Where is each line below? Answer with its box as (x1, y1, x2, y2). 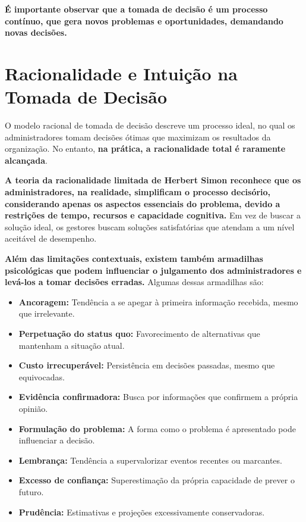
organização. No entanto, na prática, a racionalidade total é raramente (5, 142, 286, 155)
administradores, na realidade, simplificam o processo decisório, (5, 186, 271, 198)
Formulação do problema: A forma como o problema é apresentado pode (18, 422, 296, 435)
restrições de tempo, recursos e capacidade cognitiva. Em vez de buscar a (5, 209, 301, 221)
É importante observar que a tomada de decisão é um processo (5, 3, 268, 15)
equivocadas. (18, 370, 65, 383)
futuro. (18, 485, 44, 498)
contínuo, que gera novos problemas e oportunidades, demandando (5, 14, 283, 27)
